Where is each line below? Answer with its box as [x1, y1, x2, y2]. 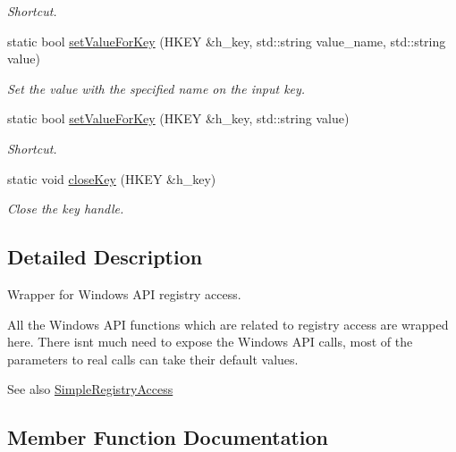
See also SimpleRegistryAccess [7, 380, 173, 398]
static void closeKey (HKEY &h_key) [7, 169, 216, 188]
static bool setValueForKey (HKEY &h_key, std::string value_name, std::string [7, 31, 446, 50]
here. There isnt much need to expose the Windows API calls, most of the [7, 332, 413, 351]
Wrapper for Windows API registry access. [7, 284, 241, 303]
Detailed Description [7, 243, 203, 271]
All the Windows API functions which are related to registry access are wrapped [7, 314, 449, 333]
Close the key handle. [7, 199, 124, 218]
